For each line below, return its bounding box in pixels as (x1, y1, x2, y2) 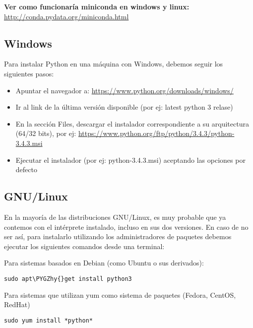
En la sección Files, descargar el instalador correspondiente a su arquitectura (15, 118, 249, 129)
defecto (15, 164, 37, 175)
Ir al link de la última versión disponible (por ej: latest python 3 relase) (15, 102, 233, 112)
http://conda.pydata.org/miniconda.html (4, 11, 129, 21)
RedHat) (4, 299, 30, 310)
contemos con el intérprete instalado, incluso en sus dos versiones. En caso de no (4, 221, 249, 232)
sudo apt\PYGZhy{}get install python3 (4, 275, 132, 282)
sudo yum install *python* (4, 317, 93, 324)
